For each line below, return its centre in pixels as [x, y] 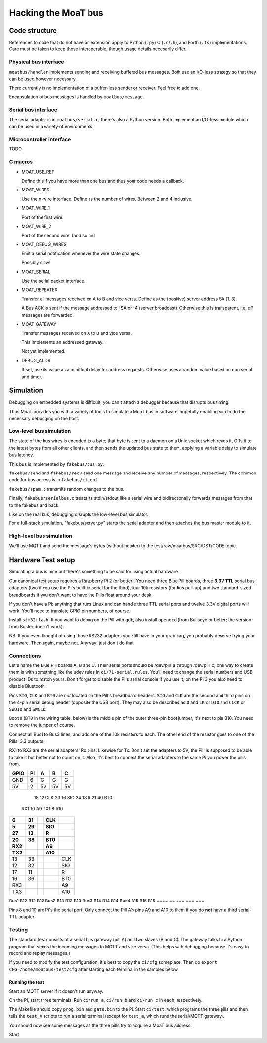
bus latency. [22, 455]
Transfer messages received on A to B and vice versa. [77, 333]
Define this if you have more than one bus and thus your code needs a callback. [103, 181]
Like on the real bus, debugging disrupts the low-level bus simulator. [79, 514]
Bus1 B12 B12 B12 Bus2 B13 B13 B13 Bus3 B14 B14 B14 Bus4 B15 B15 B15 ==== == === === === [107, 901]
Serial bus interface [33, 110]
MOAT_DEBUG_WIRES [44, 244]
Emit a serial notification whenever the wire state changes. [81, 254]
